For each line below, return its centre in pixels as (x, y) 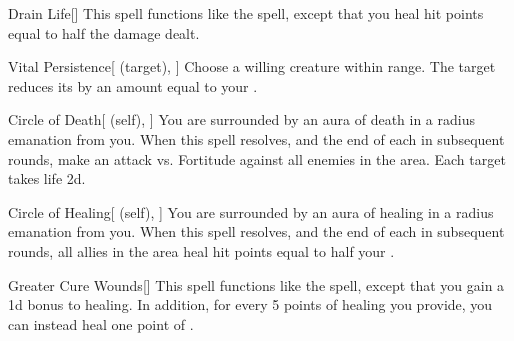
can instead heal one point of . (101, 323)
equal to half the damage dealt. (104, 32)
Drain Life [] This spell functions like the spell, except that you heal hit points (246, 13)
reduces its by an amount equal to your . (133, 85)
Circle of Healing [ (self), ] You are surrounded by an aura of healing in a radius (251, 211)
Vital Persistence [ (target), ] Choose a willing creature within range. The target (252, 66)
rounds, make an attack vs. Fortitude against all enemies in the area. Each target (257, 158)
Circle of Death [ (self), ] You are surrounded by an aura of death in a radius (241, 119)
